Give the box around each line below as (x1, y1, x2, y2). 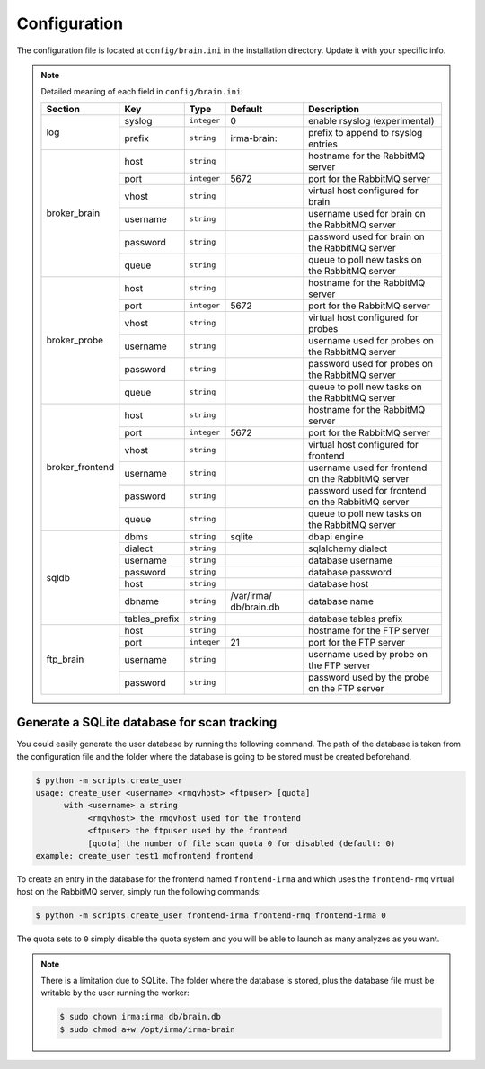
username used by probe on (308, 647, 428, 660)
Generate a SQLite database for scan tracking (16, 715, 278, 730)
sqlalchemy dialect (308, 542, 388, 555)
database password (308, 566, 392, 578)
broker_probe (46, 334, 103, 346)
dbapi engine (308, 530, 364, 543)
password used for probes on (308, 357, 433, 370)
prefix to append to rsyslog (308, 126, 423, 138)
